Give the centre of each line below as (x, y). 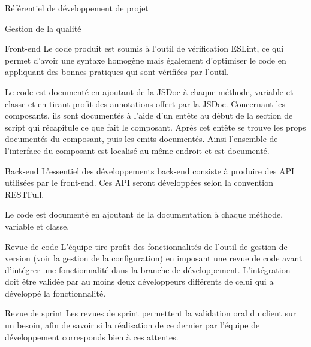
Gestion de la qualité (43, 28)
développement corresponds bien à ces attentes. (92, 337)
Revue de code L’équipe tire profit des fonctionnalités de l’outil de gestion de (146, 246)
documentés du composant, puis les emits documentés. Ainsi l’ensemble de (141, 139)
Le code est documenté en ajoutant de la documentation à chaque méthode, (144, 214)
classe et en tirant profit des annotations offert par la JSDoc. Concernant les (145, 103)
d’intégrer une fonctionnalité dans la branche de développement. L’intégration (148, 269)
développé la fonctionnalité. (55, 293)
